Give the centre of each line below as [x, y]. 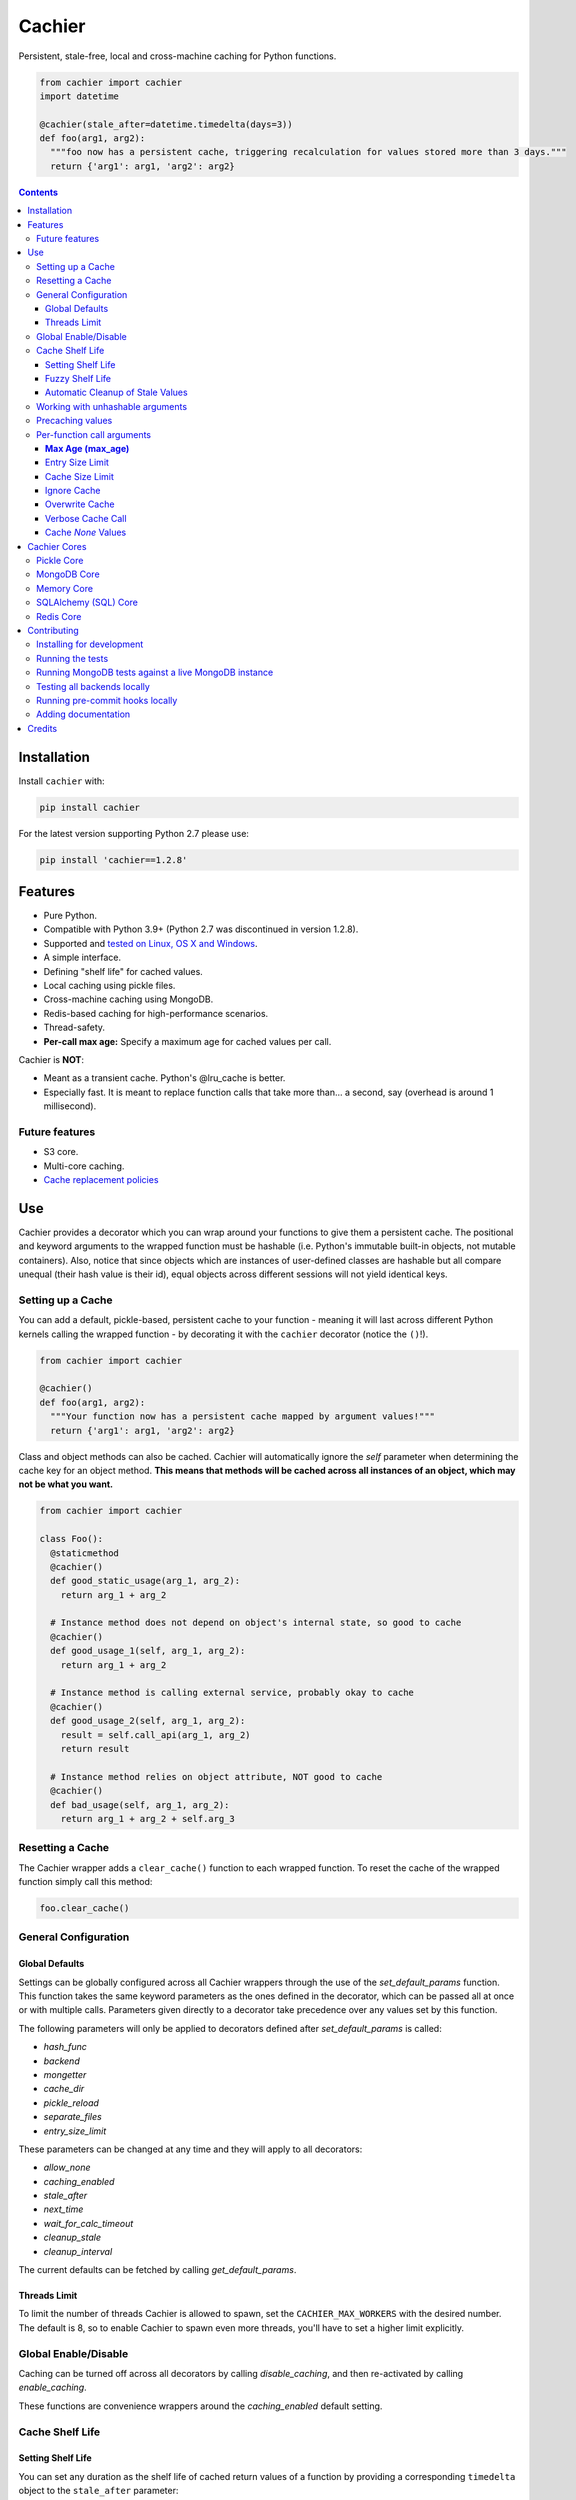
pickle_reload [71, 2102]
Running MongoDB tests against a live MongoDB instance [155, 672]
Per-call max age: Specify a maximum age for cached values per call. [187, 1041]
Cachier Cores [57, 546]
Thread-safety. [74, 1027]
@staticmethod [85, 1553]
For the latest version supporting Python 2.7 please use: [134, 833]
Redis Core [59, 616]
